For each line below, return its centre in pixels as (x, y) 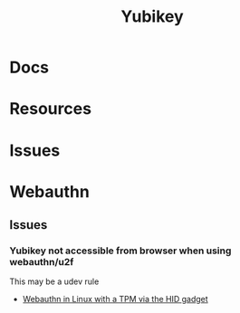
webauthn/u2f (42, 262)
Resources (51, 109)
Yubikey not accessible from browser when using (120, 251)
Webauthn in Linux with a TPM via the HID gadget (115, 299)
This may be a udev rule (54, 281)
